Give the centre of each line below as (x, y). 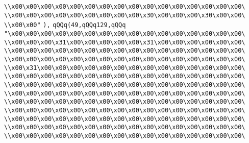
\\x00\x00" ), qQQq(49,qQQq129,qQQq (65, 25)
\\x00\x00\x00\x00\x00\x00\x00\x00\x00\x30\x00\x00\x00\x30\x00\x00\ (125, 15)
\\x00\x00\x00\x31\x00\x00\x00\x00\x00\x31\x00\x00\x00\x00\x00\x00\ (125, 42)
